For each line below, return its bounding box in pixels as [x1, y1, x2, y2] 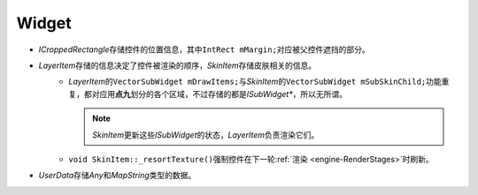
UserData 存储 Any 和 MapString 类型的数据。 [38, 170, 197, 181]
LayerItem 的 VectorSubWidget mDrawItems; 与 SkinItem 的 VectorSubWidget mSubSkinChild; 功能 [68, 76, 442, 87]
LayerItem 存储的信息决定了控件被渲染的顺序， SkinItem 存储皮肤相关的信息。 [38, 60, 317, 71]
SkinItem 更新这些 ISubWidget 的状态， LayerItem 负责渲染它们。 [92, 129, 320, 140]
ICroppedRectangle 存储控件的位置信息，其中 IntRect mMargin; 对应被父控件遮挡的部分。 [38, 44, 371, 55]
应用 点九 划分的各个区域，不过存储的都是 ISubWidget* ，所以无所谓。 [98, 88, 347, 99]
